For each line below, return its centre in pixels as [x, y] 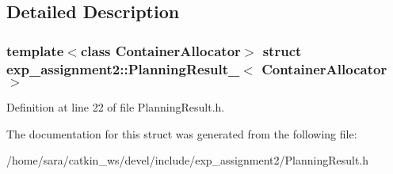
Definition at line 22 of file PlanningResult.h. [116, 106]
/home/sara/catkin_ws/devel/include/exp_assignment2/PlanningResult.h [188, 160]
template [35, 50]
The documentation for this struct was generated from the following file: [182, 133]
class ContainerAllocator [160, 50]
